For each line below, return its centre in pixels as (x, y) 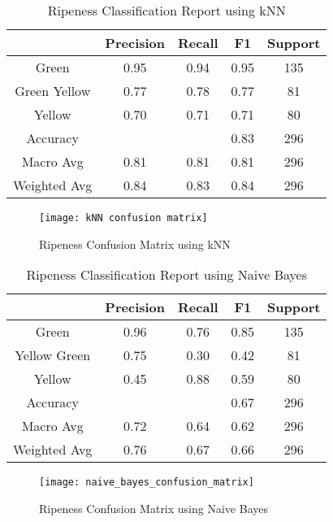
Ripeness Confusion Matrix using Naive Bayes (154, 508)
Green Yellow (53, 91)
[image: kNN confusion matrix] (123, 218)
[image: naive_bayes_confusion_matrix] (147, 483)
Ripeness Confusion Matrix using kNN (135, 244)
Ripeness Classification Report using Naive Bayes (167, 275)
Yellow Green (53, 355)
